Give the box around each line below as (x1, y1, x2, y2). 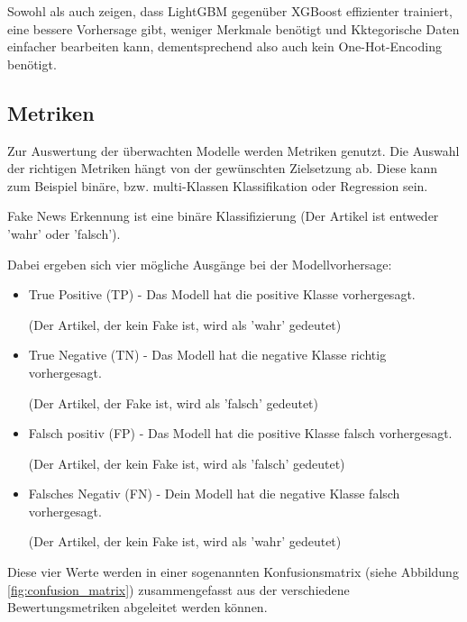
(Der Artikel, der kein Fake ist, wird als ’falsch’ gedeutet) (28, 453, 345, 472)
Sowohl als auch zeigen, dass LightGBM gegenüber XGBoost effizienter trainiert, (7, 2, 453, 20)
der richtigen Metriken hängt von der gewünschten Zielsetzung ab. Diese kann (7, 159, 437, 178)
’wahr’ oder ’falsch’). (7, 224, 121, 242)
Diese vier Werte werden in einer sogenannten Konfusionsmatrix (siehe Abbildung (7, 563, 459, 581)
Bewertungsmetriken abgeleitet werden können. (7, 598, 268, 617)
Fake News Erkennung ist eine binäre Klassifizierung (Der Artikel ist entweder (7, 206, 439, 225)
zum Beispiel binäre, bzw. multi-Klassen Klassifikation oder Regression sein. (7, 176, 428, 195)
